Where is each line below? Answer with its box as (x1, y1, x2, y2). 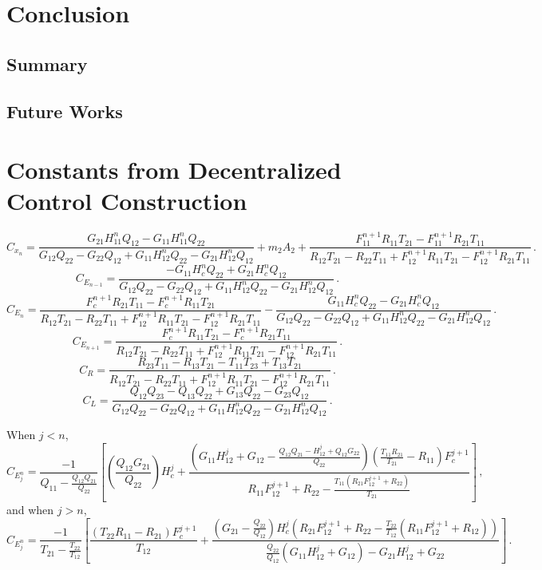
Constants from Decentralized (6, 153, 342, 186)
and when (6, 501, 54, 517)
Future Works (6, 98, 123, 123)
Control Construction (6, 184, 247, 217)
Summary (6, 51, 88, 76)
